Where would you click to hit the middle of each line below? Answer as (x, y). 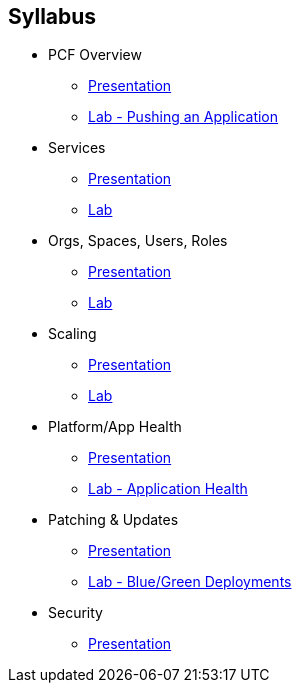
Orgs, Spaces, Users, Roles (138, 241)
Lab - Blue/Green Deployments (190, 582)
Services (77, 148)
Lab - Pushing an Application (183, 117)
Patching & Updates (113, 520)
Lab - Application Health (168, 489)
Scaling (72, 334)
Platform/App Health (115, 427)
